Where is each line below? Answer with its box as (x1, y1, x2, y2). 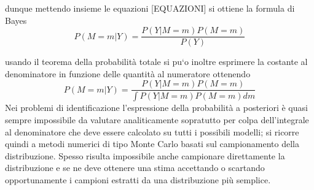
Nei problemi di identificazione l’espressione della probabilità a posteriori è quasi (5, 101, 308, 114)
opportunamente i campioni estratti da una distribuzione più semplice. (5, 173, 271, 186)
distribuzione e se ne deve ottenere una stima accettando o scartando (5, 161, 265, 174)
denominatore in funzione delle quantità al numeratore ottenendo (5, 67, 251, 80)
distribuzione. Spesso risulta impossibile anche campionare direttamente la (5, 149, 285, 162)
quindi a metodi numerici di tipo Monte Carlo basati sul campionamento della (5, 137, 299, 150)
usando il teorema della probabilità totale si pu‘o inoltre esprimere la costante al (5, 55, 308, 68)
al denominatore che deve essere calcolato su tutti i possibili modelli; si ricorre (5, 125, 299, 138)
